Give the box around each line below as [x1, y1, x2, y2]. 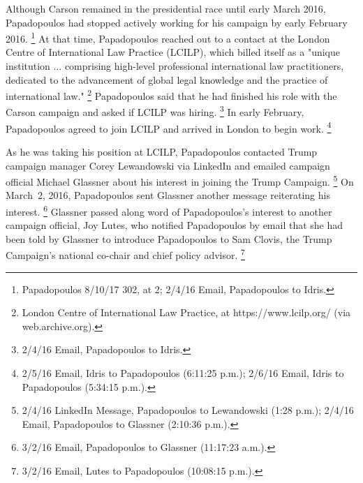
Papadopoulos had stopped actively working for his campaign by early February [6, 15, 348, 29]
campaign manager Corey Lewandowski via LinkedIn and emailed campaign [6, 158, 330, 172]
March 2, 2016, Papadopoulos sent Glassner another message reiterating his [6, 188, 330, 202]
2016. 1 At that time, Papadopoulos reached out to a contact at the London [6, 29, 330, 45]
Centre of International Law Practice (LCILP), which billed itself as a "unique [6, 45, 340, 59]
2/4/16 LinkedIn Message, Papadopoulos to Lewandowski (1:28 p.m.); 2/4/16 [22, 403, 354, 417]
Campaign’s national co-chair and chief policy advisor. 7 [6, 246, 245, 262]
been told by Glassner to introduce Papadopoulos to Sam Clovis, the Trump [6, 231, 332, 246]
